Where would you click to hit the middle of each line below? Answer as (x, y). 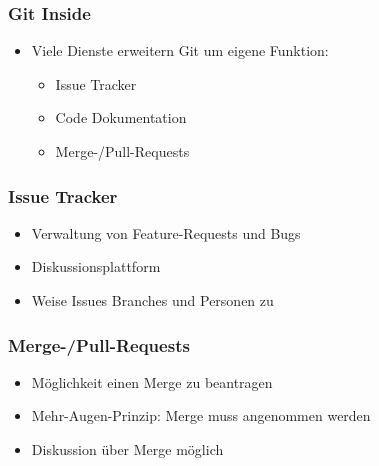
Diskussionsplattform (96, 266)
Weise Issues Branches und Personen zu (152, 300)
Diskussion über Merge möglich (127, 449)
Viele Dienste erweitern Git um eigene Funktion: (180, 50)
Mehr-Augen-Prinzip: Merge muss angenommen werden (201, 415)
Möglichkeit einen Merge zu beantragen (152, 381)
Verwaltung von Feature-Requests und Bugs (166, 232)
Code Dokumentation (121, 117)
